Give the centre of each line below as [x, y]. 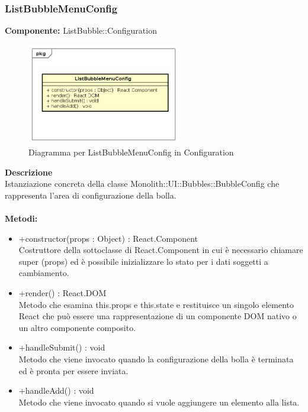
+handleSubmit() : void [62, 347]
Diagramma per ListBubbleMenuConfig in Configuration [131, 152]
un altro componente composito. [77, 327]
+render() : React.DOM [62, 292]
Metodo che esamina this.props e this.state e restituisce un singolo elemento [156, 304]
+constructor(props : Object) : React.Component [108, 238]
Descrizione [29, 172]
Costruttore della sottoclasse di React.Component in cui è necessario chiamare [161, 250]
